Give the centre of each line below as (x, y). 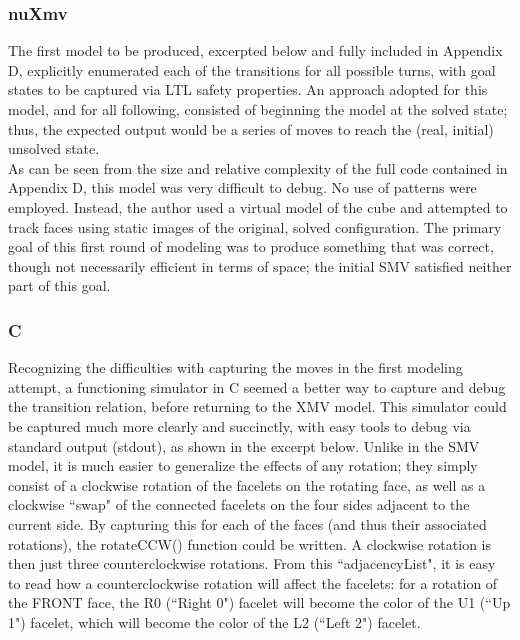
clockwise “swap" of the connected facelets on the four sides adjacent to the (239, 504)
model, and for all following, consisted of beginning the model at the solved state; (258, 109)
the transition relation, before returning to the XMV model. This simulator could (257, 406)
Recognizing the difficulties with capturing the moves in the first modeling (235, 367)
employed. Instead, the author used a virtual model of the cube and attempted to (258, 206)
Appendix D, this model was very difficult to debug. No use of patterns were (242, 187)
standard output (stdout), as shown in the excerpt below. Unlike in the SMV (244, 445)
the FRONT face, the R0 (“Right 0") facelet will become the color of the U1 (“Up (259, 602)
